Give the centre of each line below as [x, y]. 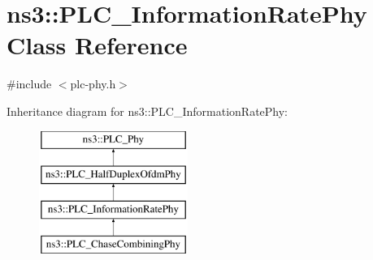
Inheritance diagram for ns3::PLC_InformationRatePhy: [147, 111]
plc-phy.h [93, 84]
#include [29, 84]
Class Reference [97, 45]
